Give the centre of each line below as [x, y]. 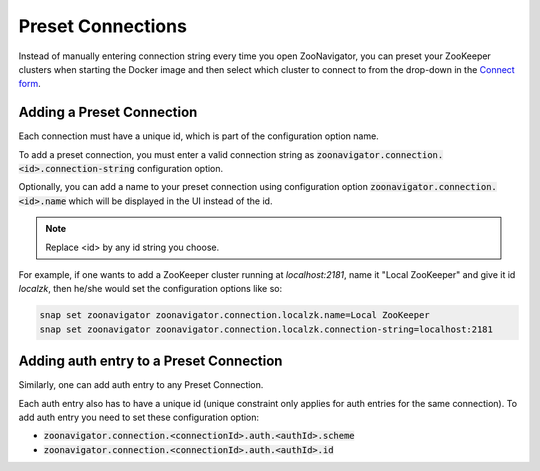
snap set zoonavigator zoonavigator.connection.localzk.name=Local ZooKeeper [234, 315]
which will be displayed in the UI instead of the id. [170, 201]
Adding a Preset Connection [108, 112]
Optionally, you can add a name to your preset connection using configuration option [193, 187]
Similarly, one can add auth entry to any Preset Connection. [141, 385]
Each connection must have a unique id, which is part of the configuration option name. [198, 136]
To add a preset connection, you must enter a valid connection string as [166, 154]
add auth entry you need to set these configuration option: [139, 417]
